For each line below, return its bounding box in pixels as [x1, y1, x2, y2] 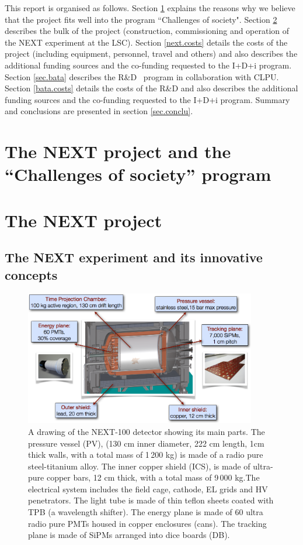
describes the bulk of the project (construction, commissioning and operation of [5, 25, 290, 37]
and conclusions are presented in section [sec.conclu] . [5, 105, 193, 117]
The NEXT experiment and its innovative [5, 248, 263, 266]
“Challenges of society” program [5, 162, 271, 186]
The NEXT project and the [5, 139, 231, 163]
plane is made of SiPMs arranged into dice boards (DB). [28, 529, 230, 541]
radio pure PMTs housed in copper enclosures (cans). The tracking [28, 517, 267, 529]
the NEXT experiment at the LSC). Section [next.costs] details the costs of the [5, 36, 288, 48]
